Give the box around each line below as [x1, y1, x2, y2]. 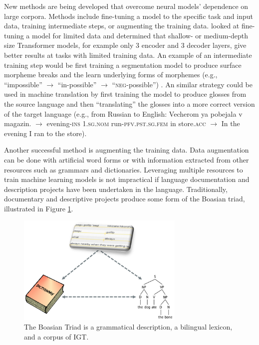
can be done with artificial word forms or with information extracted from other [4, 154, 249, 165]
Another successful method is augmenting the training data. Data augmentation [4, 145, 249, 155]
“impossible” [4, 79, 42, 89]
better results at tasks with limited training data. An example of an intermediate [4, 49, 252, 60]
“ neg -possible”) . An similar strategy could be [112, 79, 253, 89]
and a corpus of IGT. [24, 331, 89, 342]
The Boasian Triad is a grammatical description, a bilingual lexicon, [24, 322, 233, 332]
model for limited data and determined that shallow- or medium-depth [32, 30, 249, 40]
